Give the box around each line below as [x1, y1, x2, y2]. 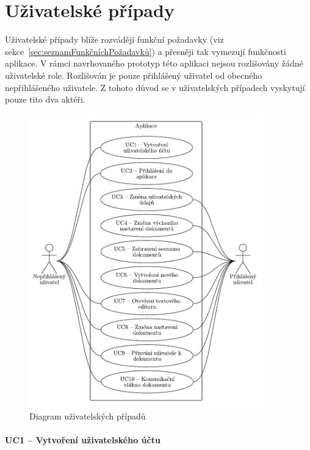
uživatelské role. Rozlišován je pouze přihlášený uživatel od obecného [5, 68, 262, 81]
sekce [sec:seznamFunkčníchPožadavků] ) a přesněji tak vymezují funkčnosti [5, 45, 286, 57]
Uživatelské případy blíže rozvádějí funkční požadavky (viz [5, 33, 224, 46]
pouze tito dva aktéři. [5, 93, 85, 106]
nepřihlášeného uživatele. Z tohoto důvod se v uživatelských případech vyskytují [5, 81, 305, 93]
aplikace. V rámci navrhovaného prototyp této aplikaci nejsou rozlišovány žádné [5, 57, 303, 70]
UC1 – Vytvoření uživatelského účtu [5, 434, 160, 446]
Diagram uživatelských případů [29, 409, 146, 422]
